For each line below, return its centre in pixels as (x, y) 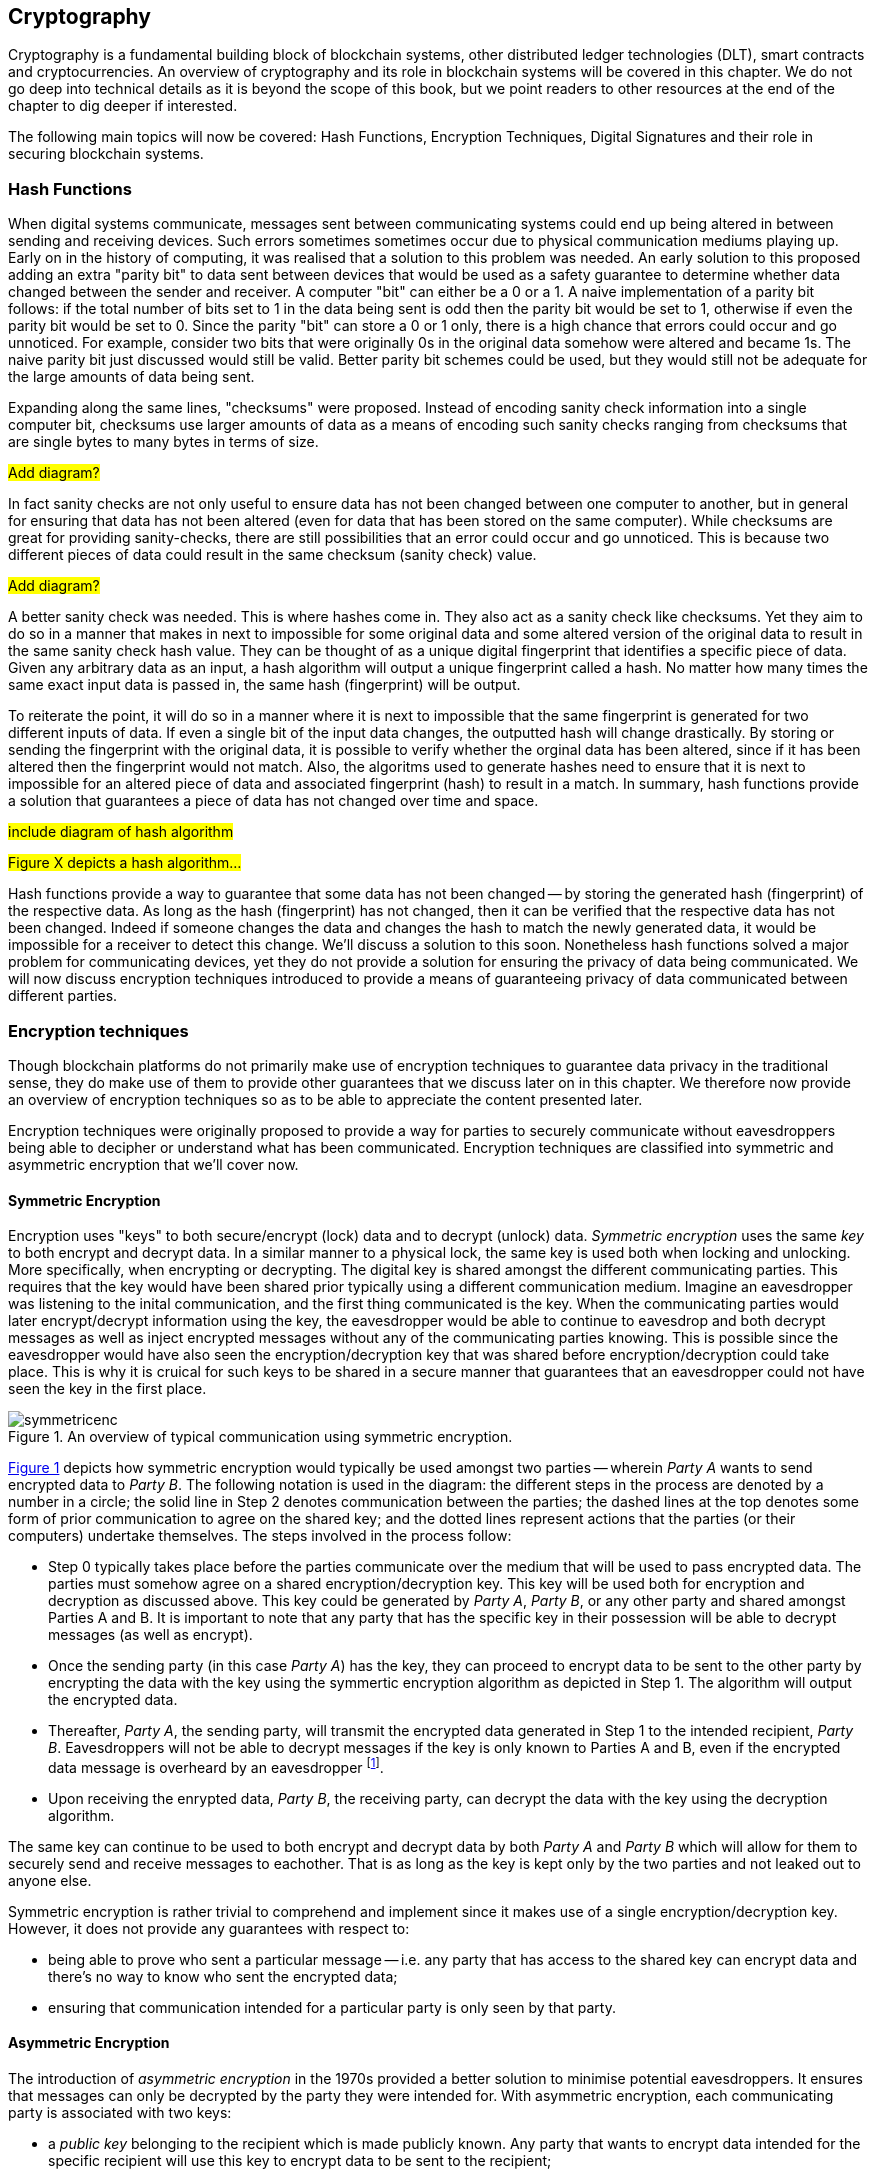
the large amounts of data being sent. (131, 377)
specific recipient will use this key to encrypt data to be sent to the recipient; (300, 2161)
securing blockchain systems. (106, 154)
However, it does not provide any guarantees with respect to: (209, 1928)
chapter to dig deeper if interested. (123, 106)
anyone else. (50, 1880)
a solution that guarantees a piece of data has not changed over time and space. (273, 801)
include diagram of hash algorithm (121, 832)
